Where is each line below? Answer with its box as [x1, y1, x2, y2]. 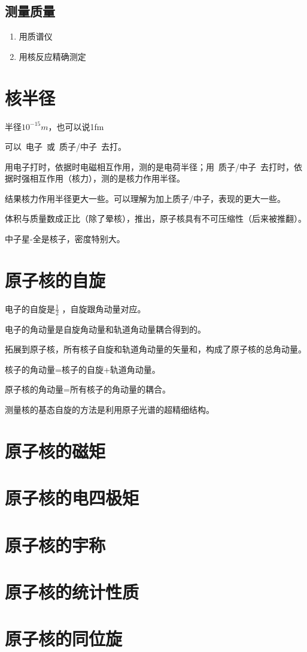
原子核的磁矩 [5, 438, 106, 463]
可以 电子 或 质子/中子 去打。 [5, 140, 126, 153]
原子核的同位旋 [5, 626, 123, 651]
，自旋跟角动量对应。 [62, 302, 146, 315]
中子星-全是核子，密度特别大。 [5, 233, 125, 245]
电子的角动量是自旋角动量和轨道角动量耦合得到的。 [5, 322, 206, 335]
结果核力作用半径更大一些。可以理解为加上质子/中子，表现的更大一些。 [5, 192, 285, 204]
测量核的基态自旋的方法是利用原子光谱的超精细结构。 [5, 403, 214, 415]
